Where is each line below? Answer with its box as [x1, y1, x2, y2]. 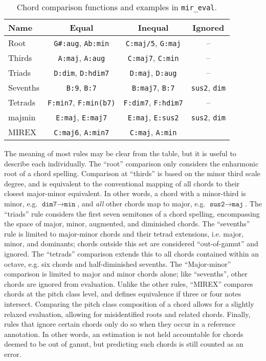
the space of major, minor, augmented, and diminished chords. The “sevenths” [4, 218, 250, 229]
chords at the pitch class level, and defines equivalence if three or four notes [4, 288, 241, 299]
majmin [8, 111, 36, 123]
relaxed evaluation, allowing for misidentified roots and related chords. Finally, [4, 308, 251, 319]
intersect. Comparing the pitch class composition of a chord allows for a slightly [4, 298, 254, 309]
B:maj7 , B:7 [131, 81, 175, 93]
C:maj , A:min [129, 126, 177, 138]
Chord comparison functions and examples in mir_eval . [16, 1, 217, 13]
